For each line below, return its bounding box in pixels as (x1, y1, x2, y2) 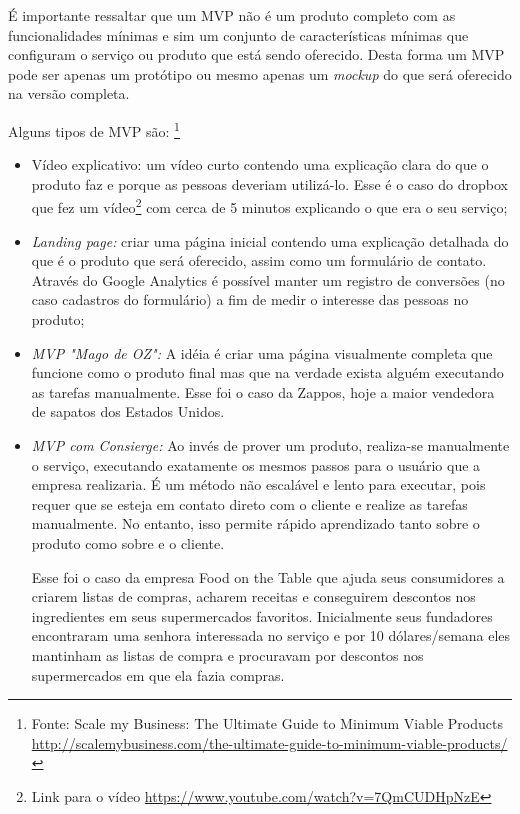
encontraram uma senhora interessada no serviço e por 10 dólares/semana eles (31, 625, 511, 646)
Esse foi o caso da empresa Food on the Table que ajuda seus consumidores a (31, 566, 505, 587)
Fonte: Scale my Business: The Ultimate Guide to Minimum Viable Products (31, 713, 503, 734)
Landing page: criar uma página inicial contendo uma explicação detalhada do (31, 230, 509, 251)
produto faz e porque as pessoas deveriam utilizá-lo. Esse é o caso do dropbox (31, 173, 508, 194)
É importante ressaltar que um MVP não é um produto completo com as (8, 5, 456, 25)
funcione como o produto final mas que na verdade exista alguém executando (31, 362, 504, 383)
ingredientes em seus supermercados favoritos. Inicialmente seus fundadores (31, 605, 493, 626)
